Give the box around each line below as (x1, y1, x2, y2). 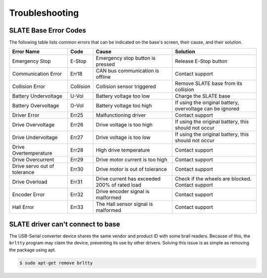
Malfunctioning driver (95, 112, 146, 119)
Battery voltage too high (95, 102, 152, 109)
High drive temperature (95, 147, 150, 154)
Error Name (12, 48, 40, 55)
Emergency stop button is (95, 55, 156, 62)
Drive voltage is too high (95, 121, 153, 128)
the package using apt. (9, 247, 56, 253)
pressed (95, 61, 115, 68)
